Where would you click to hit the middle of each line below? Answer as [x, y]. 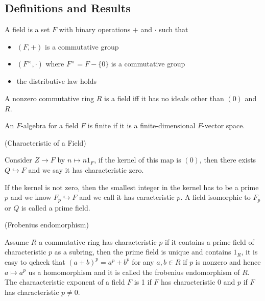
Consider [18, 160]
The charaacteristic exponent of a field [65, 282]
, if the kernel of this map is [138, 160]
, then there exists [228, 160]
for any [143, 261]
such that [174, 29]
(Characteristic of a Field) [45, 142]
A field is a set [27, 29]
